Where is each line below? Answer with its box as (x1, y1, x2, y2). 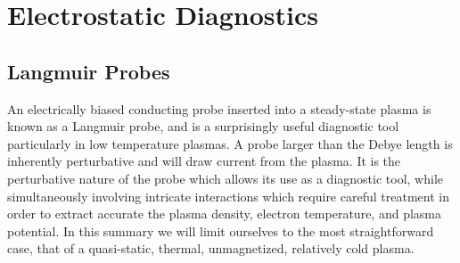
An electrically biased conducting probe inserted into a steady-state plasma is (7, 99, 431, 118)
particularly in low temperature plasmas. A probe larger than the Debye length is (7, 134, 453, 152)
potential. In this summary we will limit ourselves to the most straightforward (7, 221, 434, 240)
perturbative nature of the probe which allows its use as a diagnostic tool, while (7, 168, 443, 187)
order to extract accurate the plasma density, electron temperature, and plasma (7, 204, 441, 223)
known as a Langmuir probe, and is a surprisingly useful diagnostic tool (7, 117, 399, 136)
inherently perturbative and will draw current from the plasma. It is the (7, 152, 401, 170)
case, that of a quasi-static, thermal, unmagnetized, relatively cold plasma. (7, 239, 415, 258)
